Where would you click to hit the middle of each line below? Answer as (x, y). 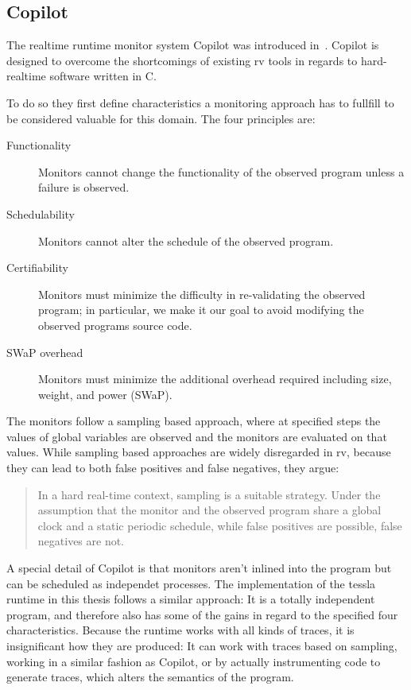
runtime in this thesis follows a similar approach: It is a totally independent (191, 599)
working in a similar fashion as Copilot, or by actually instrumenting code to (194, 661)
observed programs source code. (115, 325)
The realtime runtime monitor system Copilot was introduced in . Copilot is (193, 45)
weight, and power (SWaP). (105, 394)
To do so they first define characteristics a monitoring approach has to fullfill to (200, 102)
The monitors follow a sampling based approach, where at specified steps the (194, 421)
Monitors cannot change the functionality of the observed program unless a (221, 171)
